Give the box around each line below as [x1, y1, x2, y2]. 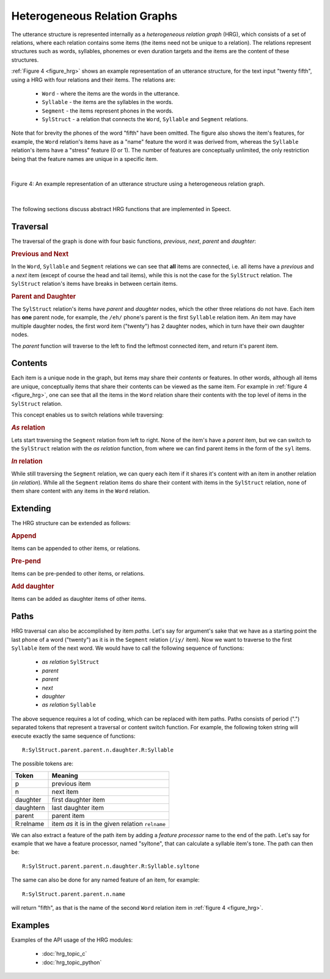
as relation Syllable [42, 701, 97, 709]
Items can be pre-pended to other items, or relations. [11, 570, 145, 578]
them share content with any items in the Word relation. [11, 487, 150, 495]
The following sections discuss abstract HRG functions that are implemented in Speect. [11, 206, 232, 213]
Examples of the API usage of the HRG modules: [11, 936, 133, 944]
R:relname [15, 819, 45, 828]
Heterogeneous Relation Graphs [11, 9, 178, 23]
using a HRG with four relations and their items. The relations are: [11, 76, 175, 83]
